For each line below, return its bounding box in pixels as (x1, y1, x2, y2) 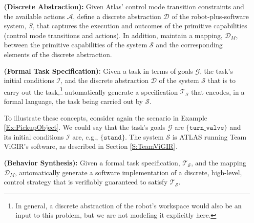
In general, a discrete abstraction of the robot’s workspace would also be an (15, 200, 242, 210)
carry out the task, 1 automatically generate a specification (4, 85, 178, 97)
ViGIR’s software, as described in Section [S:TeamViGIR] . (4, 141, 177, 151)
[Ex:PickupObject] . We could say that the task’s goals (4, 122, 166, 132)
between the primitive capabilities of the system (4, 40, 148, 50)
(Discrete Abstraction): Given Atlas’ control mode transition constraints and (4, 1, 244, 11)
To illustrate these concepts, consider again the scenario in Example (4, 112, 208, 122)
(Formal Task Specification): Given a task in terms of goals (4, 65, 193, 76)
